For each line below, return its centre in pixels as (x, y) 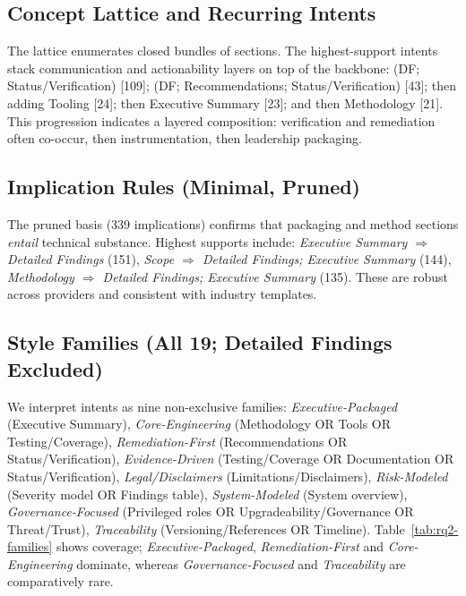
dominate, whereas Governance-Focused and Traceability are (241, 563)
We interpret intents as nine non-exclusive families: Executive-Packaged (203, 406)
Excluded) (55, 368)
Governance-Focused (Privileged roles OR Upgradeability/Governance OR (211, 511)
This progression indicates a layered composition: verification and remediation (221, 120)
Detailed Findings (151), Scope (91, 259)
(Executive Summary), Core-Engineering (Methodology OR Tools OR (199, 424)
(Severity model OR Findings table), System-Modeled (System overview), (207, 494)
